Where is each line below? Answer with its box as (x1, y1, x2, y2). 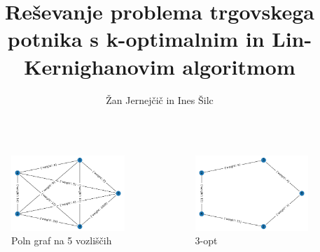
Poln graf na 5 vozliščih (11, 233, 112, 248)
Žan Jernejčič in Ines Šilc (106, 92, 214, 107)
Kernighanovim (24, 52, 175, 80)
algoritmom (182, 52, 295, 80)
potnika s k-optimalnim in (7, 24, 265, 53)
